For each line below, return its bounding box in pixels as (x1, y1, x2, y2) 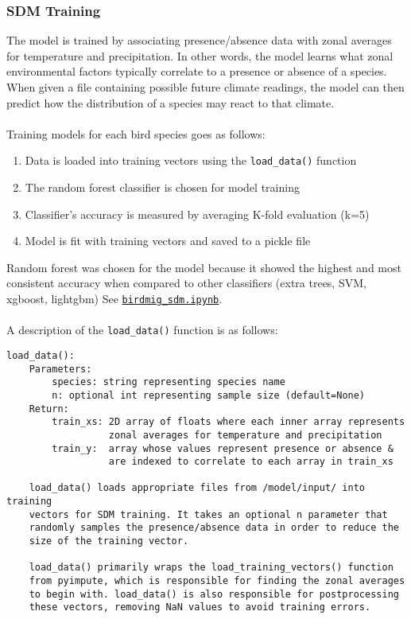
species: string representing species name (52, 376, 285, 388)
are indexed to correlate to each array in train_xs (108, 456, 394, 468)
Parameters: (29, 363, 92, 375)
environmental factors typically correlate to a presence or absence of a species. (6, 63, 387, 80)
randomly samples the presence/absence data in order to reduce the (29, 522, 399, 534)
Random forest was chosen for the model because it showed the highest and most (6, 259, 401, 275)
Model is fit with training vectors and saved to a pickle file (25, 232, 311, 249)
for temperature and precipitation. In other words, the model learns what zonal (6, 47, 394, 64)
